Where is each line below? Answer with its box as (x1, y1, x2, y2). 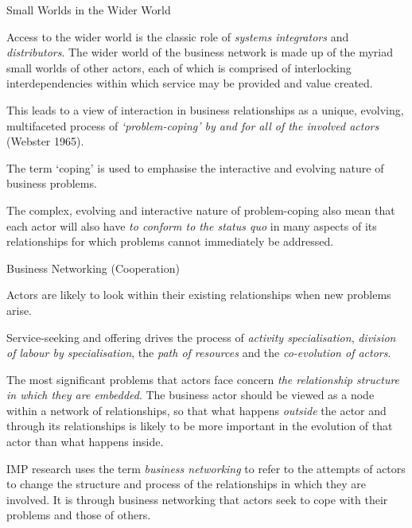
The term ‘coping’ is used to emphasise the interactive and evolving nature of (6, 159, 384, 176)
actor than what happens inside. (6, 433, 164, 450)
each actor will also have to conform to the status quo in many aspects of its (6, 217, 377, 234)
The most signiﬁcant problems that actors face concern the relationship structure (6, 371, 400, 387)
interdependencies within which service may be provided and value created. (6, 75, 373, 91)
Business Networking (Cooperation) (6, 259, 180, 276)
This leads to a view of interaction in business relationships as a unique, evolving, (6, 101, 404, 118)
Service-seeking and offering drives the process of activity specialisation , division (6, 328, 396, 345)
